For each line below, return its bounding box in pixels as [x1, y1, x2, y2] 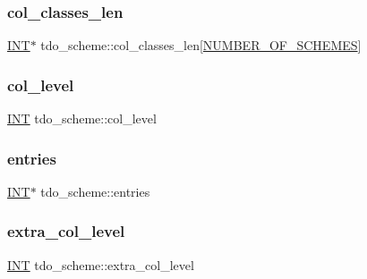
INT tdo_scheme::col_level [7, 109, 157, 128]
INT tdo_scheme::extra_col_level [7, 255, 194, 274]
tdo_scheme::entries [40, 182, 150, 200]
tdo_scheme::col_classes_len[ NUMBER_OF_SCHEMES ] [40, 36, 362, 55]
